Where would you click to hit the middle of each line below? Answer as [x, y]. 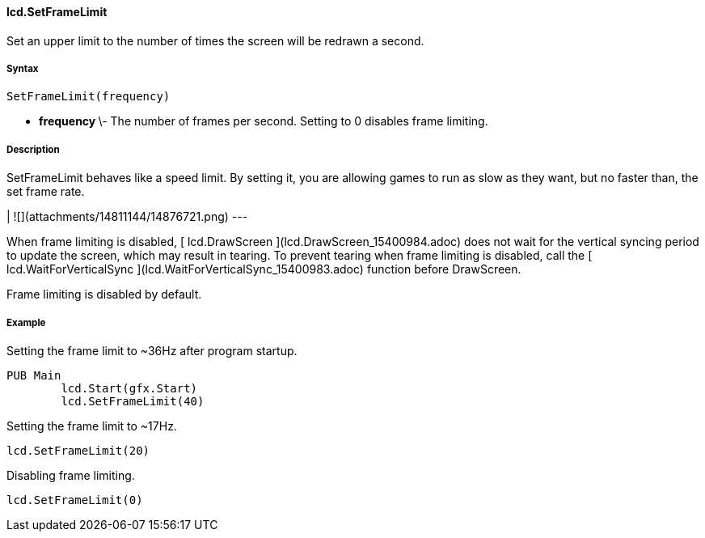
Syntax [23, 69]
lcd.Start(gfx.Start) [129, 388]
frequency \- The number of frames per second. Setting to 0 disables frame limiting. [264, 121]
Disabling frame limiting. [71, 475]
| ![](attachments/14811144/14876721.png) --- [127, 217]
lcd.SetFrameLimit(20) [78, 450]
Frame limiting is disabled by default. [104, 294]
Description [33, 149]
